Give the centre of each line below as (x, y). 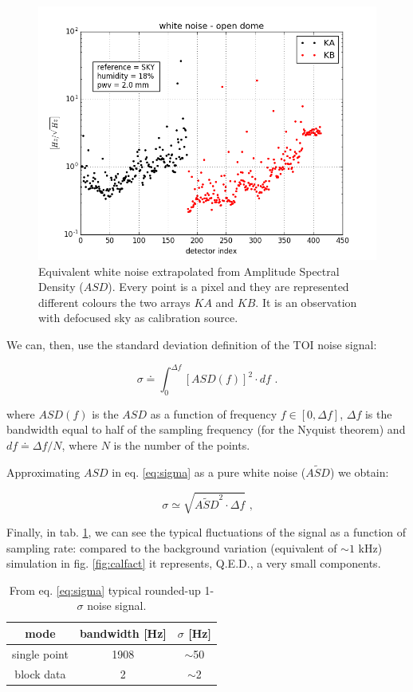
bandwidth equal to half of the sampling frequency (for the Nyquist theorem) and (206, 429)
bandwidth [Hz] (123, 633)
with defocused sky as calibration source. (138, 318)
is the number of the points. (182, 445)
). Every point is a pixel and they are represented (228, 287)
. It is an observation (306, 302)
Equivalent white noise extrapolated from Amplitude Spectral (189, 271)
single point (40, 653)
